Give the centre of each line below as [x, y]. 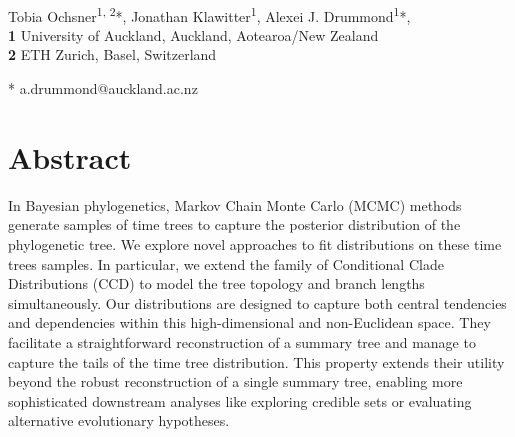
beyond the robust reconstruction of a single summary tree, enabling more [235, 381]
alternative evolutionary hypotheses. [119, 420]
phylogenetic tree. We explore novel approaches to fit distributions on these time [255, 243]
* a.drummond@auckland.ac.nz [103, 88]
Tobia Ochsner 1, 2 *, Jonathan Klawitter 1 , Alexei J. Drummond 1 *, [209, 14]
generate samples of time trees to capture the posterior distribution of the [234, 224]
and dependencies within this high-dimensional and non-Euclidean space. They [249, 322]
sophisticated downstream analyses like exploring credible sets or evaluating [240, 400]
